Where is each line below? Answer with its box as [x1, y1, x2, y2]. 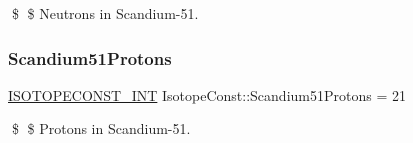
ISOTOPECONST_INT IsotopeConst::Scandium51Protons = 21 [8, 84, 406, 105]
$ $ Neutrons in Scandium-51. [11, 3, 199, 23]
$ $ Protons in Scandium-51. [11, 118, 191, 139]
